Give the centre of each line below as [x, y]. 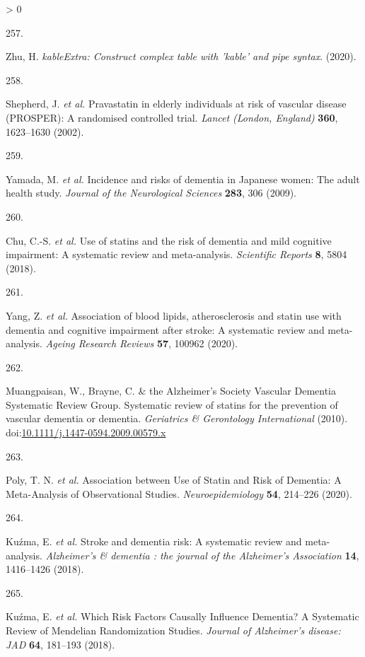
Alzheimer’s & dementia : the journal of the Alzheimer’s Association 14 [201, 555]
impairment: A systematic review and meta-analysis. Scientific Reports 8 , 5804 [176, 254]
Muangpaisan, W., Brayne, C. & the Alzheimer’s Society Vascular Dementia [171, 391]
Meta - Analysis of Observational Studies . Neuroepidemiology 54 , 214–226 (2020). [179, 493]
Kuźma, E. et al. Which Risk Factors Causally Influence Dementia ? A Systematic [182, 616]
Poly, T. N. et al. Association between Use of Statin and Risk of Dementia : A [174, 480]
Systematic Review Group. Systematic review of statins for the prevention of [172, 404]
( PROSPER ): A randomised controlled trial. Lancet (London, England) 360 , [172, 117]
